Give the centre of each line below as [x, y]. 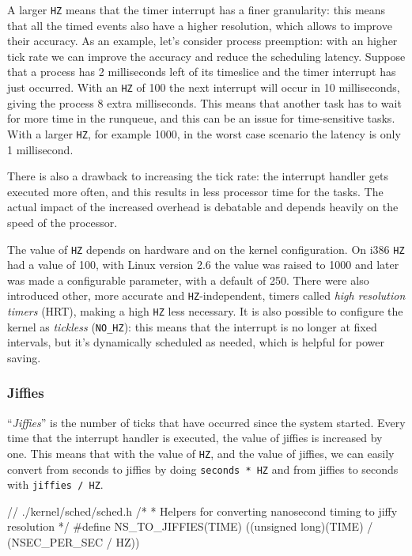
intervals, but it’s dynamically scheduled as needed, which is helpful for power [196, 342]
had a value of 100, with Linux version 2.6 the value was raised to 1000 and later [203, 265]
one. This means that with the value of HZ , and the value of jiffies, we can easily [201, 453]
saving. [24, 357]
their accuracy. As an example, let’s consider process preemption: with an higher [202, 41]
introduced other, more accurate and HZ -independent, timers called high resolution [206, 295]
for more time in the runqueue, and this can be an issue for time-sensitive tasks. [201, 118]
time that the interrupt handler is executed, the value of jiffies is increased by [195, 438]
